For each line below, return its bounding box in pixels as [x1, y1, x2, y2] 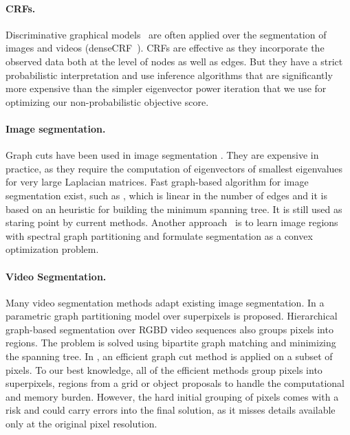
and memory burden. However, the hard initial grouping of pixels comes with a [6, 389, 339, 403]
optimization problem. [6, 242, 99, 256]
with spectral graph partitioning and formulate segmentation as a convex [6, 228, 313, 243]
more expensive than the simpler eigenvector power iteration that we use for [6, 81, 327, 96]
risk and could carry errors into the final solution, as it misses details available [6, 403, 336, 417]
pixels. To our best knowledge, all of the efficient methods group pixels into [6, 362, 322, 377]
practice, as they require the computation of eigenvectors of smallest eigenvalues [6, 161, 343, 175]
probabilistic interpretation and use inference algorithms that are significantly [6, 67, 333, 82]
